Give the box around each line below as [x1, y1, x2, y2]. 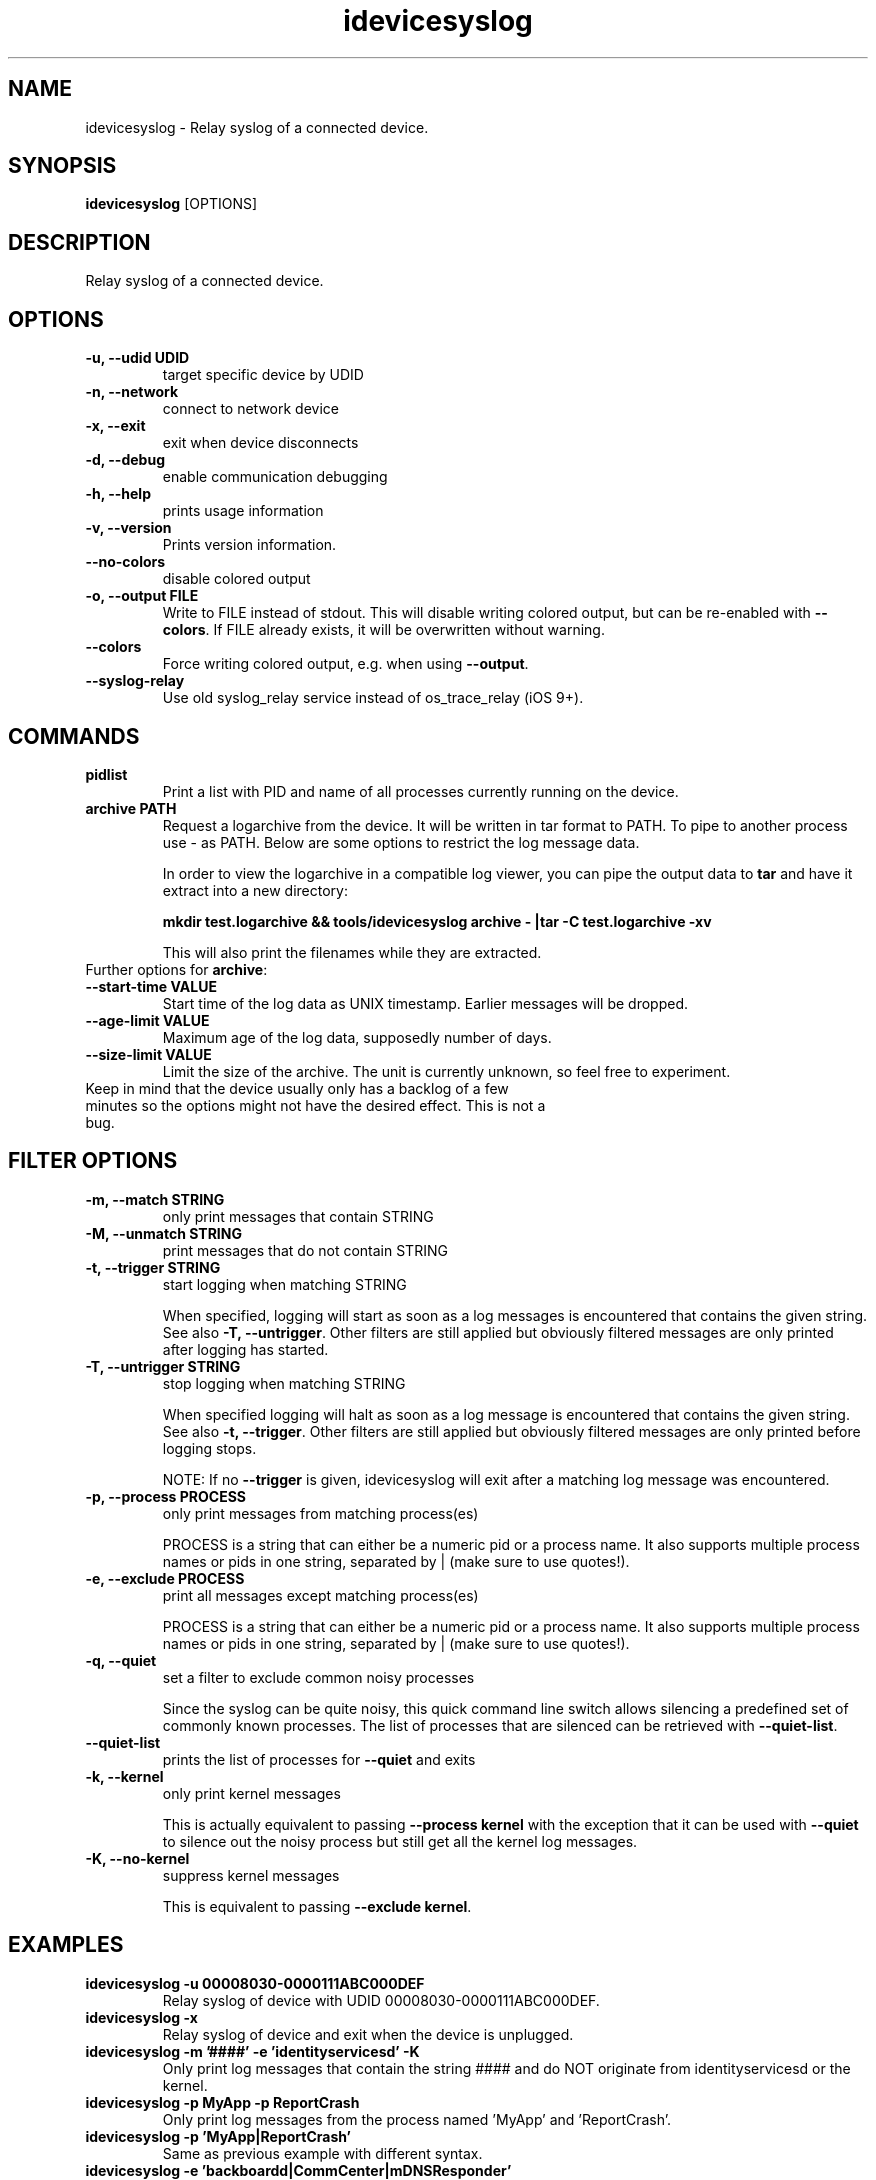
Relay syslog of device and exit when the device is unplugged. [162, 2025, 574, 2043]
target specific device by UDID [162, 366, 364, 384]
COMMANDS [8, 723, 140, 749]
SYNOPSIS [8, 153, 117, 179]
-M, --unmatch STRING [85, 1224, 242, 1242]
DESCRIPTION [8, 229, 151, 255]
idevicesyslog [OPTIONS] [85, 195, 258, 213]
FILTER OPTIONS [8, 1148, 178, 1174]
